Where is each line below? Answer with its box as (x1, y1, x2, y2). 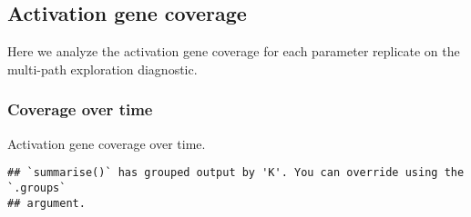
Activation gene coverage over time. (7, 133, 206, 153)
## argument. (7, 196, 86, 210)
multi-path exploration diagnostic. (7, 59, 198, 78)
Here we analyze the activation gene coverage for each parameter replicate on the (7, 42, 460, 61)
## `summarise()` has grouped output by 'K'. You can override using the (7, 166, 465, 180)
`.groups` (7, 181, 67, 194)
